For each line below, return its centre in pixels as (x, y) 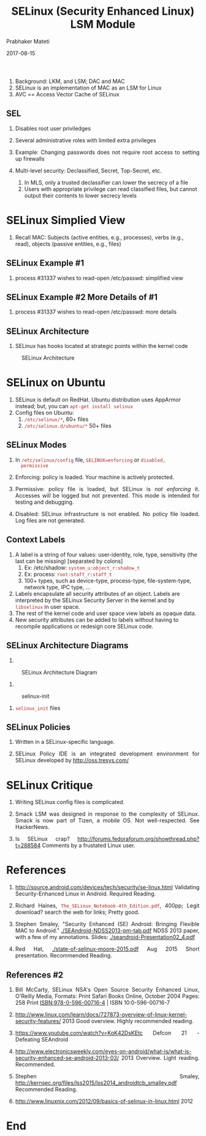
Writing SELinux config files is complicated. (70, 802)
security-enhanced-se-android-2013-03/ (67, 1058)
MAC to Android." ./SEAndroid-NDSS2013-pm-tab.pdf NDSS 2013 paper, (107, 930)
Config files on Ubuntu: (44, 413)
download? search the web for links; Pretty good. (77, 912)
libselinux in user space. (48, 606)
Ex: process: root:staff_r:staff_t (68, 574)
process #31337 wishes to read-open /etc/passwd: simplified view (99, 278)
